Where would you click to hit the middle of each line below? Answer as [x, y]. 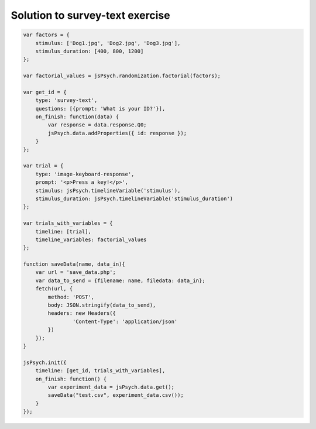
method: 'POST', [71, 297]
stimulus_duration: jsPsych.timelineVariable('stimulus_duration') [134, 198]
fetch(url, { [54, 289]
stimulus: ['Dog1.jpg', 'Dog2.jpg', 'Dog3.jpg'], [108, 43]
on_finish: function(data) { [77, 117]
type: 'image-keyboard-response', [85, 174]
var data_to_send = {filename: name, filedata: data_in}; [120, 280]
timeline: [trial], [63, 231]
